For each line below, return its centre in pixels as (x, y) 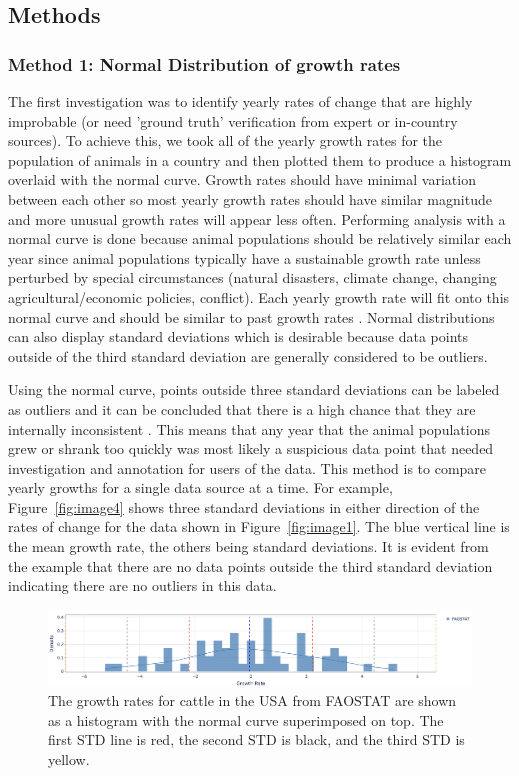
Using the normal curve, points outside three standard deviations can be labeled (254, 389)
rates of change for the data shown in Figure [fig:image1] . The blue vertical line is (259, 526)
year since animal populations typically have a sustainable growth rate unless (244, 257)
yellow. (69, 758)
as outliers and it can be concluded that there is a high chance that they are (242, 408)
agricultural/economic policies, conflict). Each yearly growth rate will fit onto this (259, 296)
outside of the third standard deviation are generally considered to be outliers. (248, 355)
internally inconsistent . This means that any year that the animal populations (249, 428)
